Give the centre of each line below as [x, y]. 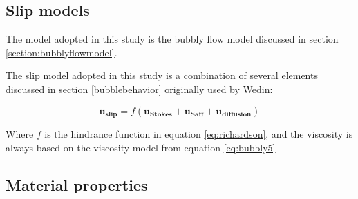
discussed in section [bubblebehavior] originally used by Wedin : [139, 88]
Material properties [77, 184]
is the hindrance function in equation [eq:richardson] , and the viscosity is [199, 134]
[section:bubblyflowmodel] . [62, 52]
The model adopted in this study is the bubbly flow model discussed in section [172, 39]
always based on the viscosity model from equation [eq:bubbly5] [141, 147]
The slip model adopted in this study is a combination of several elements [162, 75]
